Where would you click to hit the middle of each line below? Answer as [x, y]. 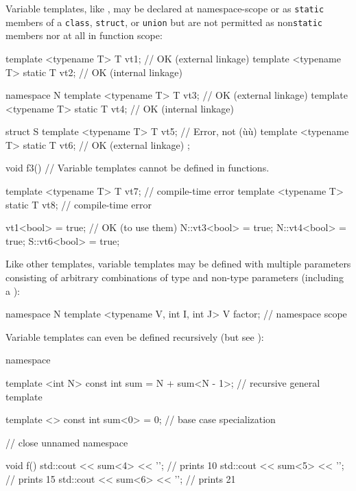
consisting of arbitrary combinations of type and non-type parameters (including [175, 277]
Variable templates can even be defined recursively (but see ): [135, 336]
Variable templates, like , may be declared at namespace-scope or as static [165, 8]
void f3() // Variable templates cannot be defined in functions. [138, 168]
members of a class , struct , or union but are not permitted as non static [164, 22]
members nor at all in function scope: [84, 35]
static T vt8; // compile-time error [79, 204]
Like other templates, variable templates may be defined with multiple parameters [178, 264]
